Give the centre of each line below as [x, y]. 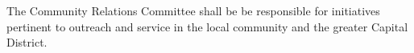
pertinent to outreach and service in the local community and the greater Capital [207, 26]
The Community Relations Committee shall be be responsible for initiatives [193, 10]
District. [27, 42]
